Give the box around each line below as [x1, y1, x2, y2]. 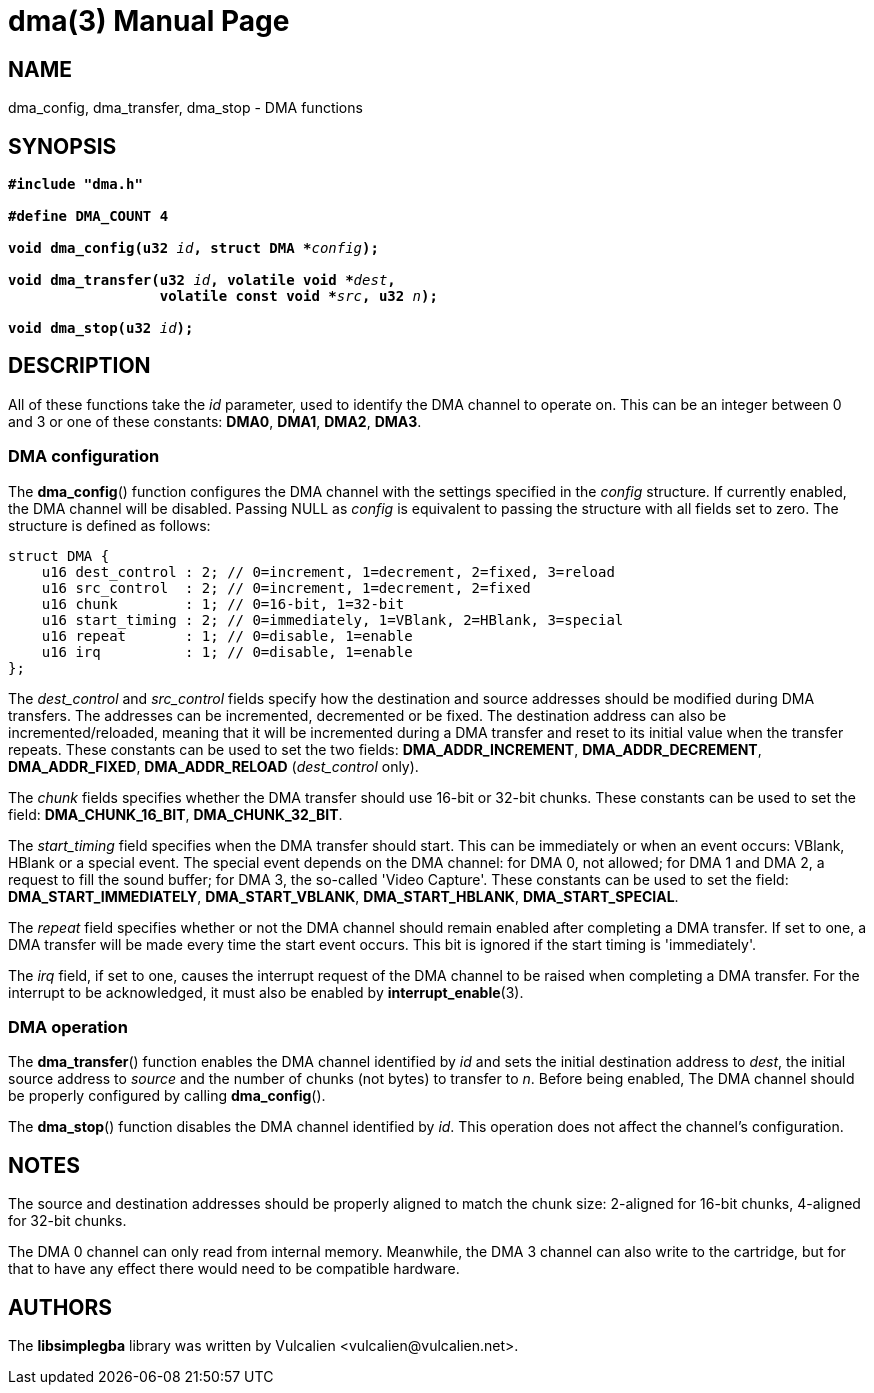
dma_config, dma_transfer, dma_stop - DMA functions [8, 99, 363, 117]
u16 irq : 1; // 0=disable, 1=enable [41, 643, 413, 660]
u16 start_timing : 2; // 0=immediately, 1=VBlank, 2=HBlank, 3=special [41, 611, 624, 628]
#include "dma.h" [8, 176, 143, 193]
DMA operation [8, 1016, 128, 1037]
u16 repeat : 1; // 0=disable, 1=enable [41, 627, 413, 644]
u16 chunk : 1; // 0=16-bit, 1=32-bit [41, 595, 405, 612]
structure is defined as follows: [8, 516, 211, 534]
